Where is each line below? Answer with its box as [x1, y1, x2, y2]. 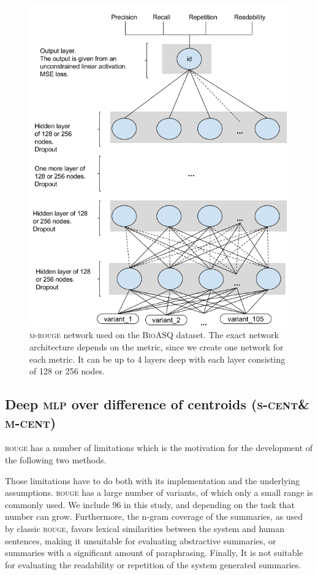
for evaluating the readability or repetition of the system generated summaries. [5, 558, 301, 571]
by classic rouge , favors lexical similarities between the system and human [5, 522, 285, 534]
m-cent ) [5, 412, 56, 431]
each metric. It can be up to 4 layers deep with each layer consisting [29, 352, 286, 365]
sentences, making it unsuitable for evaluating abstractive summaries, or [5, 534, 276, 547]
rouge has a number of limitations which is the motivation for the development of [5, 441, 313, 454]
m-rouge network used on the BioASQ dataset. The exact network [29, 328, 279, 341]
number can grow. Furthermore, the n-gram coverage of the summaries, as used [5, 510, 303, 523]
